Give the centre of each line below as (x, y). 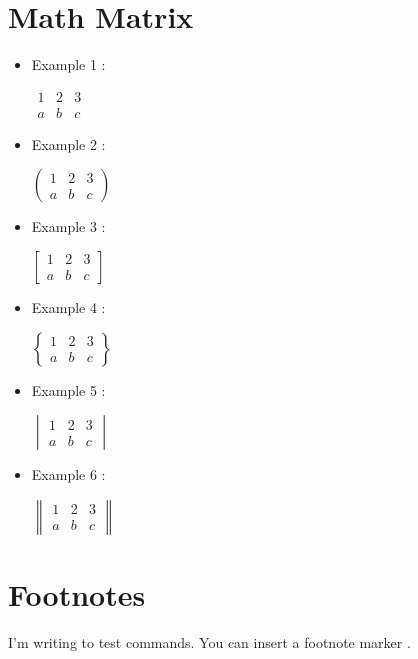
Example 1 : (68, 64)
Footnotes (77, 593)
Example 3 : (68, 226)
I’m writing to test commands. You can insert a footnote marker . (209, 641)
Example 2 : (68, 143)
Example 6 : (68, 474)
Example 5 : (68, 389)
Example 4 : (68, 306)
